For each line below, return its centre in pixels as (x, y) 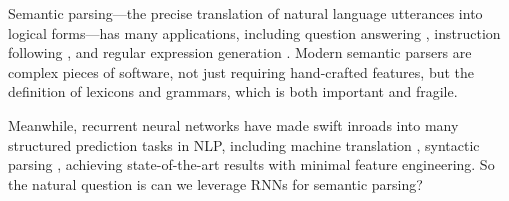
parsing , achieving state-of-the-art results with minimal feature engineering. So (251, 164)
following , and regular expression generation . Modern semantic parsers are (240, 52)
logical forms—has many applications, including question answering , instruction (254, 32)
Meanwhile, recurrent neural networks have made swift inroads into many (233, 124)
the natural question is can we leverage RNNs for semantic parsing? (215, 183)
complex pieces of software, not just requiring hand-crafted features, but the (241, 71)
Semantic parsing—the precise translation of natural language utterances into (245, 13)
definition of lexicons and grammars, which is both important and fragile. (233, 91)
